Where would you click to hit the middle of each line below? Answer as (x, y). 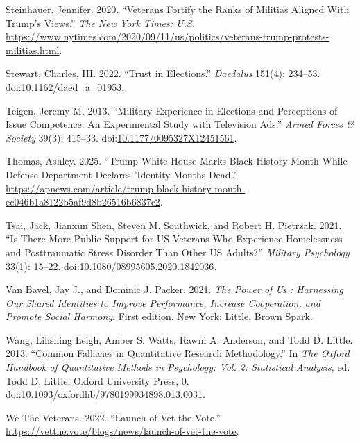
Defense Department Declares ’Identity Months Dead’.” (122, 174)
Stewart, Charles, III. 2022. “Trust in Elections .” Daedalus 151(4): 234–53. (163, 73)
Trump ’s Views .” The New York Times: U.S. (100, 23)
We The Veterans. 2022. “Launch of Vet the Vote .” (113, 417)
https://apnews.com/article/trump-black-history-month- (126, 188)
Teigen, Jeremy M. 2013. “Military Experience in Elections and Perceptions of (172, 110)
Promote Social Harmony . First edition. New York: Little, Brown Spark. (159, 316)
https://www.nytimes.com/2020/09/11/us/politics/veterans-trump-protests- (168, 36)
